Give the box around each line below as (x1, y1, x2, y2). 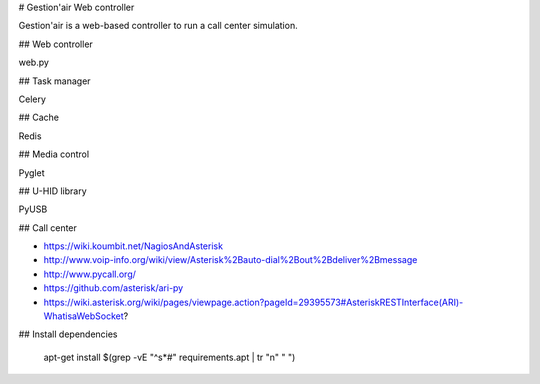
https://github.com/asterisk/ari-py (43, 282, 184, 294)
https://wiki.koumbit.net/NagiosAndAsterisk (43, 240, 224, 252)
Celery (18, 93, 47, 105)
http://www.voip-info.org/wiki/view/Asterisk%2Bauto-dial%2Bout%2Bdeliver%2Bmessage (43, 254, 418, 266)
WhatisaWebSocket (43, 310, 124, 322)
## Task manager (18, 75, 91, 87)
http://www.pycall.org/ (43, 268, 137, 280)
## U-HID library (18, 185, 87, 197)
